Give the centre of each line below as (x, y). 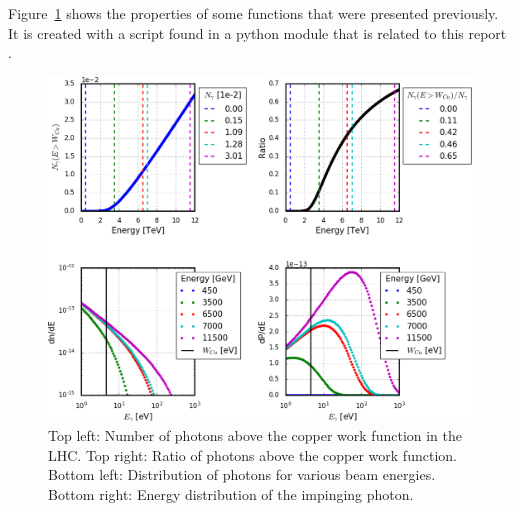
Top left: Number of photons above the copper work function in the (255, 435)
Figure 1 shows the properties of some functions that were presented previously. (253, 13)
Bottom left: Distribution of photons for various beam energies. (242, 474)
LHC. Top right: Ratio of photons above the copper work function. (252, 454)
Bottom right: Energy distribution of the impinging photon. (231, 494)
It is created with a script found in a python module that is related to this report (257, 32)
